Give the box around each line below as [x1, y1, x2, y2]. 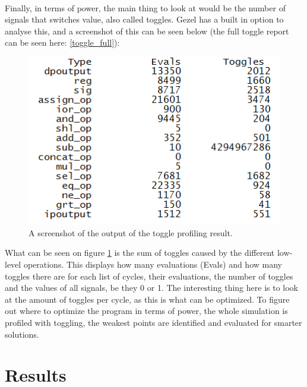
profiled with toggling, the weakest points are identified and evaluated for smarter [5, 316, 302, 329]
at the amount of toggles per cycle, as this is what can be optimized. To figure [5, 293, 290, 305]
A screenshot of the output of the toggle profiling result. [29, 226, 233, 239]
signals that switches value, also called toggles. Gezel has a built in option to [5, 13, 284, 26]
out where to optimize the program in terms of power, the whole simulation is [5, 304, 288, 317]
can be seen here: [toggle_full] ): [5, 36, 120, 49]
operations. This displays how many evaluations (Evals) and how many [23, 258, 282, 271]
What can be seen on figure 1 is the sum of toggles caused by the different [5, 246, 275, 259]
